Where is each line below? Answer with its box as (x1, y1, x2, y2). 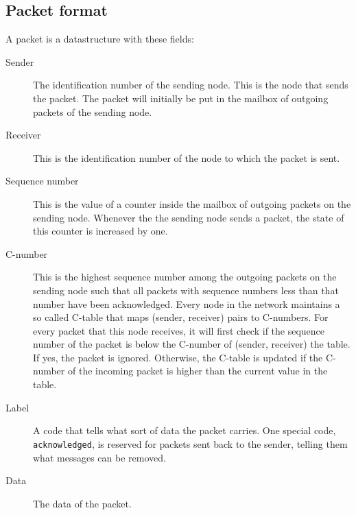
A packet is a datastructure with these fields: (5, 32, 194, 46)
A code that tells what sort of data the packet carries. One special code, (33, 423, 336, 438)
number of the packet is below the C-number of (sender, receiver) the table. (33, 337, 351, 351)
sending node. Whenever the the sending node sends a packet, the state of (33, 210, 344, 224)
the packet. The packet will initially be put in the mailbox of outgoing (33, 91, 329, 105)
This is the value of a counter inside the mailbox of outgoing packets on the (33, 196, 351, 211)
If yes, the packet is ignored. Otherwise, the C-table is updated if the (33, 350, 323, 364)
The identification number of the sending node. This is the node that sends (33, 77, 348, 92)
